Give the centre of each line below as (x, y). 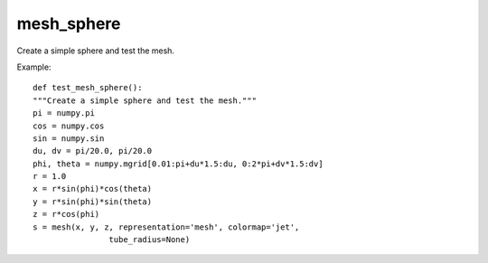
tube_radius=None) (150, 240)
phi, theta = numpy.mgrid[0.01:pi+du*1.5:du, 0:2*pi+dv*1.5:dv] (178, 164)
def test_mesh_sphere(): (88, 88)
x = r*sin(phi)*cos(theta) (93, 189)
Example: (34, 67)
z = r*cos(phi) (66, 214)
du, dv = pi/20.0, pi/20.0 (93, 151)
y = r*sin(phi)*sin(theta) (93, 202)
